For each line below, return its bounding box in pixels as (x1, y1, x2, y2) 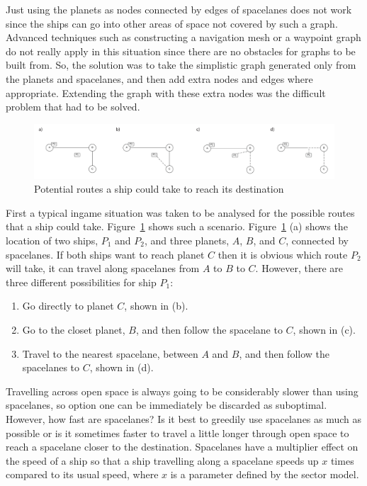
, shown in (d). (89, 360, 154, 375)
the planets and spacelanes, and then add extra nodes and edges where (6, 71, 313, 86)
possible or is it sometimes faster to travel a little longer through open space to (6, 425, 349, 440)
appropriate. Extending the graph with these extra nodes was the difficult (6, 85, 326, 100)
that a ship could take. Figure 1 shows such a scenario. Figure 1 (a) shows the (6, 219, 348, 234)
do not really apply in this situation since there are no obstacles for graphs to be (6, 43, 356, 58)
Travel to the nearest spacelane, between (22, 346, 198, 361)
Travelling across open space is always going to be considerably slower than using (6, 383, 358, 398)
